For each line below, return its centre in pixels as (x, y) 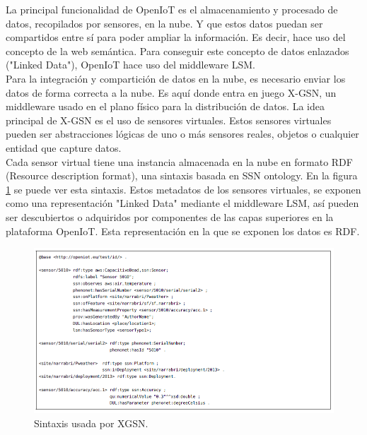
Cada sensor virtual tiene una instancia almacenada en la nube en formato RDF (179, 161)
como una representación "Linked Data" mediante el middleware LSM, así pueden (182, 203)
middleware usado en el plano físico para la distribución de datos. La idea (165, 106)
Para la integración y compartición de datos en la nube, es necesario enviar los (176, 78)
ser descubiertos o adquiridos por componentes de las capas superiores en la (170, 216)
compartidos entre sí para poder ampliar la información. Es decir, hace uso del (176, 37)
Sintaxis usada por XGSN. (91, 423)
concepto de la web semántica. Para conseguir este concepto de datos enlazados (177, 50)
